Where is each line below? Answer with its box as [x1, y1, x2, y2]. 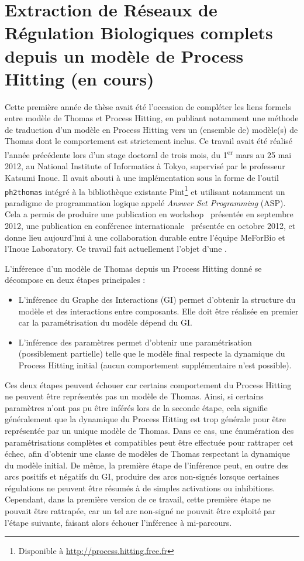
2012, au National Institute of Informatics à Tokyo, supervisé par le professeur [5, 160, 285, 172]
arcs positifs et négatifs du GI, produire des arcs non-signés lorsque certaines [5, 470, 279, 483]
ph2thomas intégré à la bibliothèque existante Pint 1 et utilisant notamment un [5, 183, 285, 197]
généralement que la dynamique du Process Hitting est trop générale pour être [5, 413, 286, 425]
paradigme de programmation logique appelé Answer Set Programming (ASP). [5, 196, 286, 208]
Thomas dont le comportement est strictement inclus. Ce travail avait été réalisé [5, 135, 293, 147]
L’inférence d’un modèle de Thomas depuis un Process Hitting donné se [5, 262, 262, 274]
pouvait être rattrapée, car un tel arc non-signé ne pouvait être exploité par [5, 505, 276, 517]
